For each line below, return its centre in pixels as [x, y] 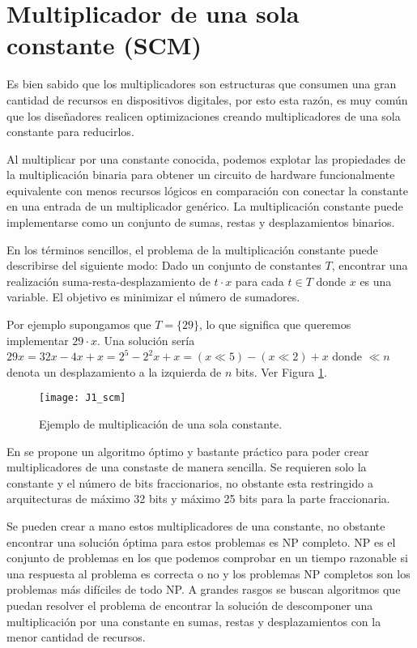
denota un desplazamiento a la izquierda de [114, 371]
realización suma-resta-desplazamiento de [109, 281]
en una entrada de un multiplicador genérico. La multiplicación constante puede [205, 206]
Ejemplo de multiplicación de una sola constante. [161, 424]
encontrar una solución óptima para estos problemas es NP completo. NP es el [201, 541]
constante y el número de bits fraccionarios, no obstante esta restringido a [190, 482]
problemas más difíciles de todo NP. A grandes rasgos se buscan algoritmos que [204, 589]
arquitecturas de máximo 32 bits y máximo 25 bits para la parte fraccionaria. [198, 499]
